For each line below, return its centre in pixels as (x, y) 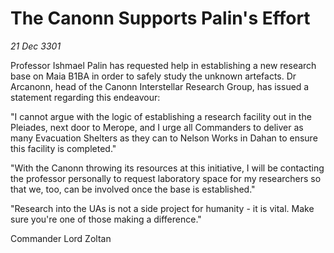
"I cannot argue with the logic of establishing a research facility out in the (161, 116)
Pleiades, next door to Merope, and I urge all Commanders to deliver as (157, 127)
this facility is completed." (63, 148)
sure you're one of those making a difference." (106, 219)
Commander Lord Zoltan (61, 238)
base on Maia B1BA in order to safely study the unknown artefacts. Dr (153, 76)
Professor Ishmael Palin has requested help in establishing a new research (163, 65)
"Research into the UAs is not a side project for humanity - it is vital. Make (162, 208)
